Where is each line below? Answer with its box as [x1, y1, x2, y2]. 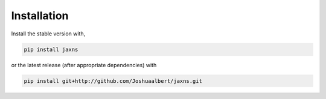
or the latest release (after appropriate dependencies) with [11, 61, 157, 68]
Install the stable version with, [11, 30, 86, 37]
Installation [11, 9, 69, 22]
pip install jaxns [24, 46, 78, 53]
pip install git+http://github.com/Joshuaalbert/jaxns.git [24, 77, 202, 84]
